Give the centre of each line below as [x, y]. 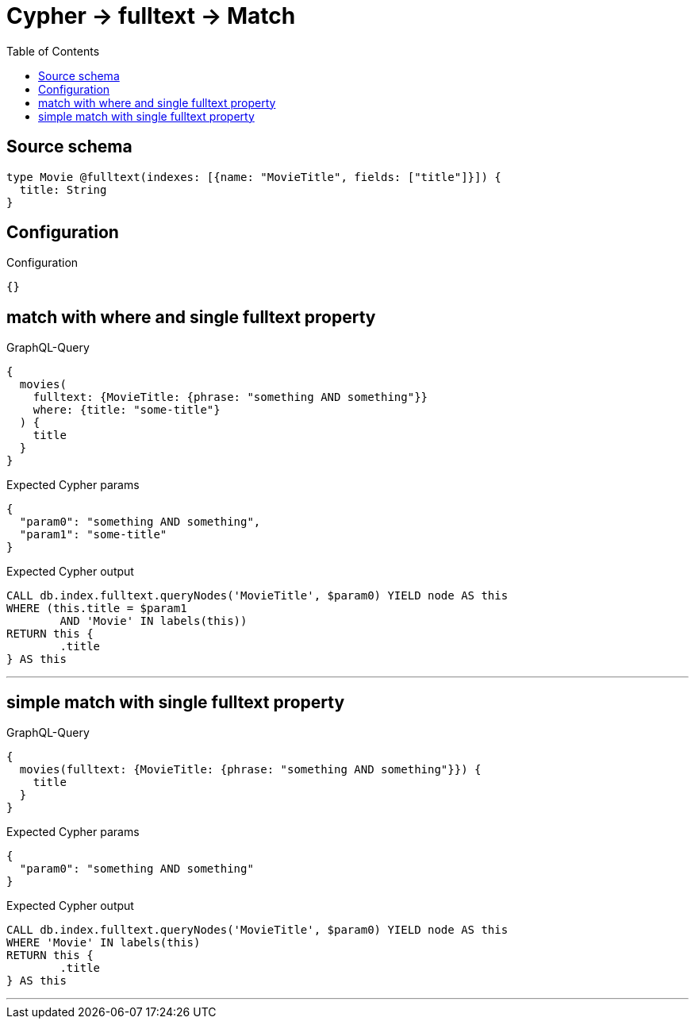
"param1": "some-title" [93, 535]
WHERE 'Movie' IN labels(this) [104, 943]
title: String [63, 189]
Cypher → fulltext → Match [151, 16]
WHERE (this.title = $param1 [97, 609]
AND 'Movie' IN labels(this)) [154, 621]
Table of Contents [53, 51]
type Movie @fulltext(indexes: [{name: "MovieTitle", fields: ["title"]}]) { [254, 177]
